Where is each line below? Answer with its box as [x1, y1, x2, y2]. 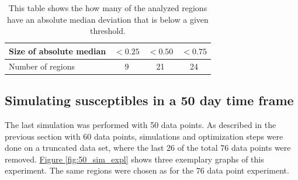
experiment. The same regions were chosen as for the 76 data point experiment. [5, 164, 289, 176]
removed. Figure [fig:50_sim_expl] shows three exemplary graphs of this [5, 153, 264, 165]
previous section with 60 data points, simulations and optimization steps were [5, 130, 283, 142]
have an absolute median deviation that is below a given [7, 13, 209, 25]
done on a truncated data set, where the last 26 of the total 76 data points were [5, 141, 291, 154]
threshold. [90, 25, 126, 37]
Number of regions [9, 60, 75, 72]
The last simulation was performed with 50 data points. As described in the [5, 118, 276, 130]
